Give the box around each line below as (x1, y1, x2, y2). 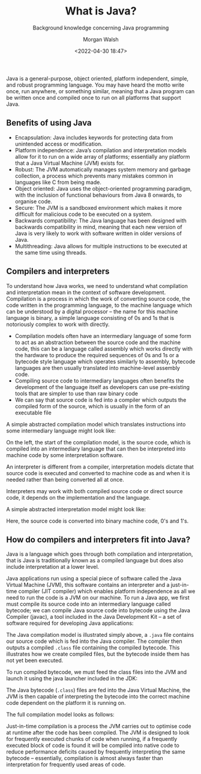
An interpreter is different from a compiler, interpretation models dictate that (6, 463, 194, 470)
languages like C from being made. (14, 179, 102, 186)
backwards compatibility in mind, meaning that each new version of (14, 223, 183, 230)
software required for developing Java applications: (6, 619, 134, 627)
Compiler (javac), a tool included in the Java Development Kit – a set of (6, 613, 182, 621)
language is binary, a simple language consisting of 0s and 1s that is (6, 314, 175, 321)
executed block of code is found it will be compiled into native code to (6, 742, 180, 749)
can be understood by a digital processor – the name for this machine (6, 308, 178, 315)
